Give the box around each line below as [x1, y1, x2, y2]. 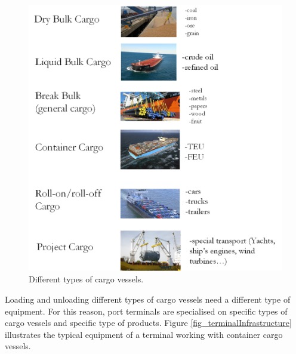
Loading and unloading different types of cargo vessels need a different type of [5, 293, 291, 305]
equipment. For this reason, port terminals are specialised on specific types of [5, 304, 288, 317]
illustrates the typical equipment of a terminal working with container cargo [5, 328, 283, 340]
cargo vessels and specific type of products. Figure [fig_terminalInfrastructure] [5, 316, 292, 329]
